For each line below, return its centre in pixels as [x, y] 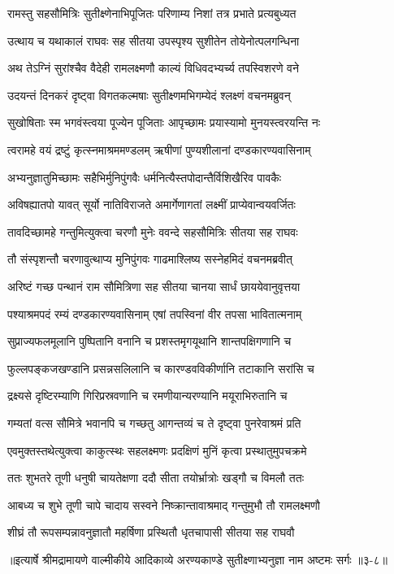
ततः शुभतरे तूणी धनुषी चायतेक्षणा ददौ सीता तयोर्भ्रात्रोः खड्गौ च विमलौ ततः [156, 478]
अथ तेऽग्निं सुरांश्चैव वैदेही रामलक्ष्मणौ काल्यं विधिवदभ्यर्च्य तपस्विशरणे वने [153, 68]
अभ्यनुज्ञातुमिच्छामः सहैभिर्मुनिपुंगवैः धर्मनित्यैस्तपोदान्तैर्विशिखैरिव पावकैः [145, 177]
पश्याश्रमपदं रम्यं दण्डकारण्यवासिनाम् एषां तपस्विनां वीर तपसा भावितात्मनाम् [155, 313]
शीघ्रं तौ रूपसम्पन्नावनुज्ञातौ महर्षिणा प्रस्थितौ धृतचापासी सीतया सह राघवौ [151, 532]
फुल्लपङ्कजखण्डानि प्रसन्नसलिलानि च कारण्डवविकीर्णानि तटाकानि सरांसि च [161, 368]
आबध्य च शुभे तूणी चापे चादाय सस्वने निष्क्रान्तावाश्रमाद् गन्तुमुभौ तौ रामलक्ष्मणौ [164, 504]
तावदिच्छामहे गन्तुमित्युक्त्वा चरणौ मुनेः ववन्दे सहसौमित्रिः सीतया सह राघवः [153, 231]
